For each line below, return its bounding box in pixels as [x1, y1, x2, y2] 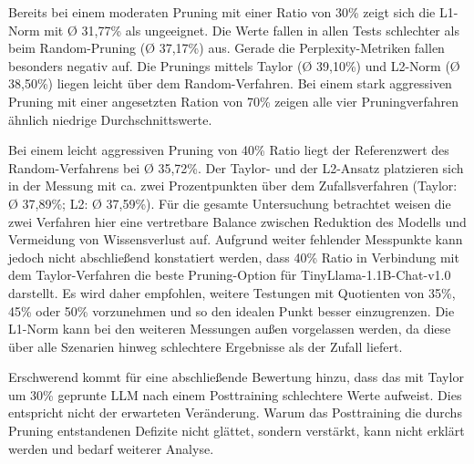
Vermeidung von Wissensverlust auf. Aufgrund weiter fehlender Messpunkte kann [8, 230, 463, 249]
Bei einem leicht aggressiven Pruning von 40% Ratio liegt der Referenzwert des [8, 140, 449, 160]
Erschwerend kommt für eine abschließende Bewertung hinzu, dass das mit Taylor [8, 367, 464, 387]
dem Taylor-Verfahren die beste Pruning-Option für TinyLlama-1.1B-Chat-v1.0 [8, 265, 451, 284]
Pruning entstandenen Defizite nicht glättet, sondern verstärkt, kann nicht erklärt [8, 421, 465, 440]
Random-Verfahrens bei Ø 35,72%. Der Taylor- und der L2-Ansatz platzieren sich [8, 158, 464, 177]
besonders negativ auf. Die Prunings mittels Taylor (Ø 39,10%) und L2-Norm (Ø [8, 56, 460, 75]
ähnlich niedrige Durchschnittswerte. [8, 109, 212, 129]
